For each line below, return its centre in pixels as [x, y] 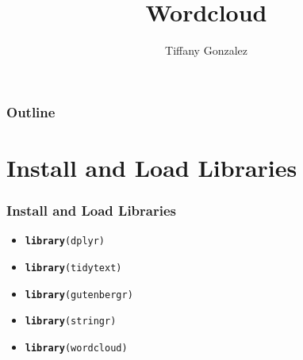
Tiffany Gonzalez [206, 50]
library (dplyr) [65, 241]
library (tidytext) [73, 268]
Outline [31, 111]
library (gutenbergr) [79, 295]
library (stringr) [71, 322]
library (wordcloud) [76, 348]
